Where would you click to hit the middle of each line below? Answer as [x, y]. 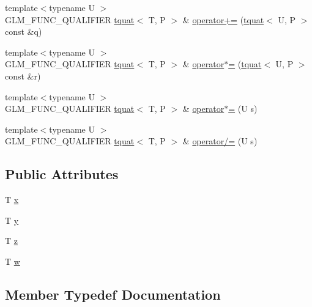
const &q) [24, 31]
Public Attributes [62, 174]
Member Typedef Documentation [113, 294]
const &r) [23, 76]
